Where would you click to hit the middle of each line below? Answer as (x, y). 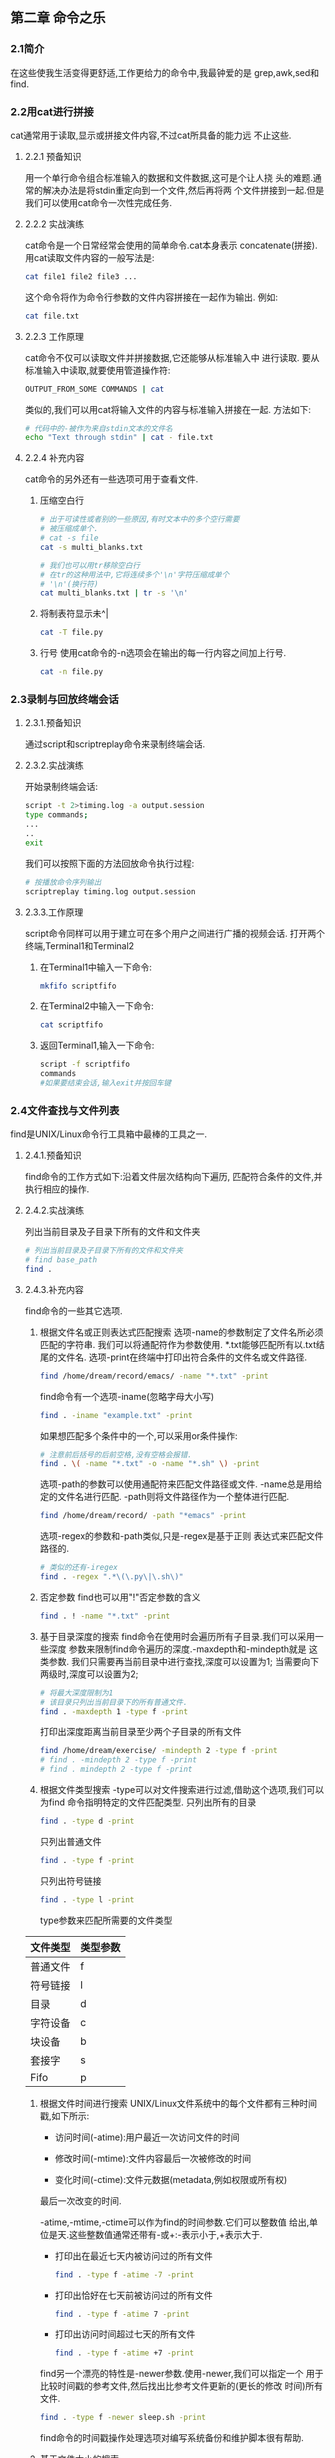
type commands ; (56, 815)
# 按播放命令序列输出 (63, 882)
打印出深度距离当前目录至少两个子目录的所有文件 (140, 1732)
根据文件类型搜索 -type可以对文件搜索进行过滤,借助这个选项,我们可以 (182, 1790)
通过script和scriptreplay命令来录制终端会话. (115, 744)
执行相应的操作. (57, 1189)
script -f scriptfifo (84, 1064)
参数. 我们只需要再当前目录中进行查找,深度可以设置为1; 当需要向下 (184, 1661)
